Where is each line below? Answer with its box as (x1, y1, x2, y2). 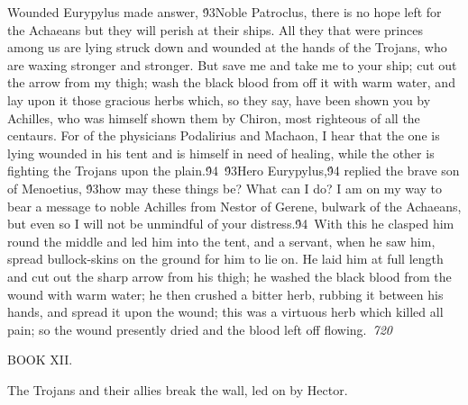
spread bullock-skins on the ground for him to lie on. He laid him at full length (7, 249, 444, 268)
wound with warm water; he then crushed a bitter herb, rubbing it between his (7, 284, 444, 303)
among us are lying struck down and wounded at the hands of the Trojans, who (7, 38, 447, 57)
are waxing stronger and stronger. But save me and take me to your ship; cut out (7, 55, 457, 74)
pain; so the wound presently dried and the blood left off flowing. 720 (7, 319, 392, 338)
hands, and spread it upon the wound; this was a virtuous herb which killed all (7, 302, 444, 321)
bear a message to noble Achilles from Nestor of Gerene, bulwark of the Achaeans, (7, 196, 462, 215)
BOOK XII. (7, 350, 73, 369)
